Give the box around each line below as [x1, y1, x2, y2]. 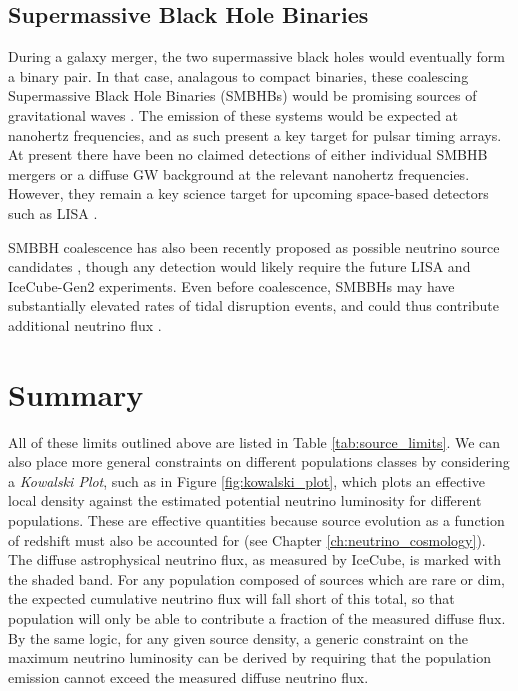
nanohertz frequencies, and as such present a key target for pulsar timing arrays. [8, 124, 502, 145]
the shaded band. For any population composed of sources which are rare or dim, [8, 568, 505, 589]
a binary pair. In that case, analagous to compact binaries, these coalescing [8, 65, 469, 86]
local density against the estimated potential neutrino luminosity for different [8, 490, 482, 511]
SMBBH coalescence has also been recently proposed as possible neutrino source [8, 236, 500, 257]
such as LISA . [8, 202, 98, 223]
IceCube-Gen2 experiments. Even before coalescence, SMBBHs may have [8, 275, 455, 296]
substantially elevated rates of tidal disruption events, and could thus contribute [8, 295, 500, 316]
